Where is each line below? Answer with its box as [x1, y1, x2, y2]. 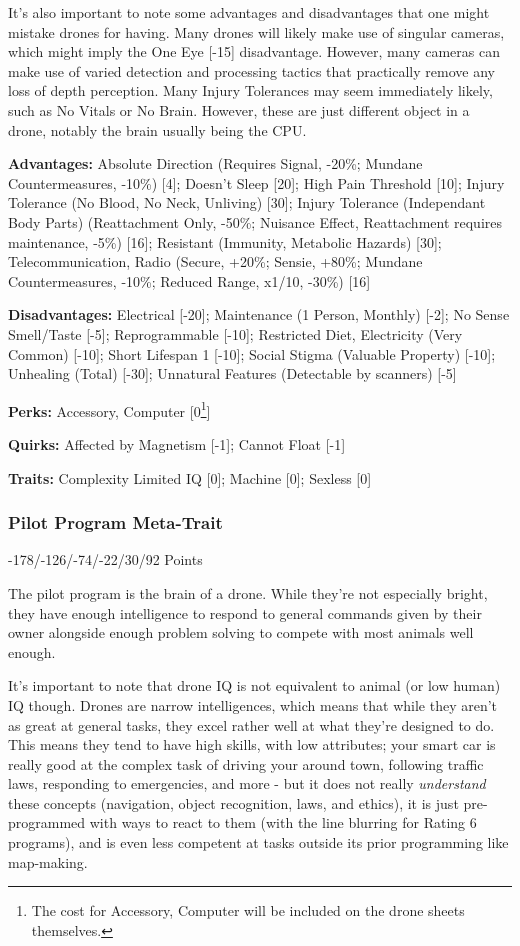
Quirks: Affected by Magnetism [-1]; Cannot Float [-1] [8, 433, 346, 454]
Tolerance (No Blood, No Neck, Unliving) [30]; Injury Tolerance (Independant [8, 192, 486, 213]
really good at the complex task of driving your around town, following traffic [8, 753, 484, 774]
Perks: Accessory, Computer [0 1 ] [8, 397, 211, 421]
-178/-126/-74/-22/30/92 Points [8, 549, 203, 570]
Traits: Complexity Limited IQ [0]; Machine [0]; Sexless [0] [8, 467, 372, 488]
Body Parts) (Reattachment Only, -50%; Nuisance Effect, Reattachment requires [8, 211, 503, 232]
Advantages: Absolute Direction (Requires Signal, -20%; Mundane [8, 153, 423, 174]
